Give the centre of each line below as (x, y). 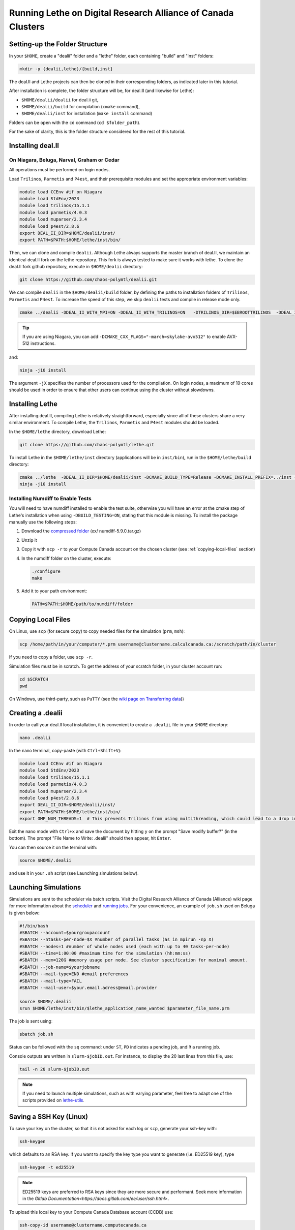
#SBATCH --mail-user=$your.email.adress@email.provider (88, 988)
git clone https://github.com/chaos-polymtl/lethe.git (87, 445)
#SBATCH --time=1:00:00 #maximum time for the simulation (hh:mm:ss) (105, 953)
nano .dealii (35, 738)
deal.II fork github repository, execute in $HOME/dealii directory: (76, 267)
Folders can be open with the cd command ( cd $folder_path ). (75, 123)
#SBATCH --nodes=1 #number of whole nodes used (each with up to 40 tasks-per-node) (124, 946)
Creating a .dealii (36, 713)
